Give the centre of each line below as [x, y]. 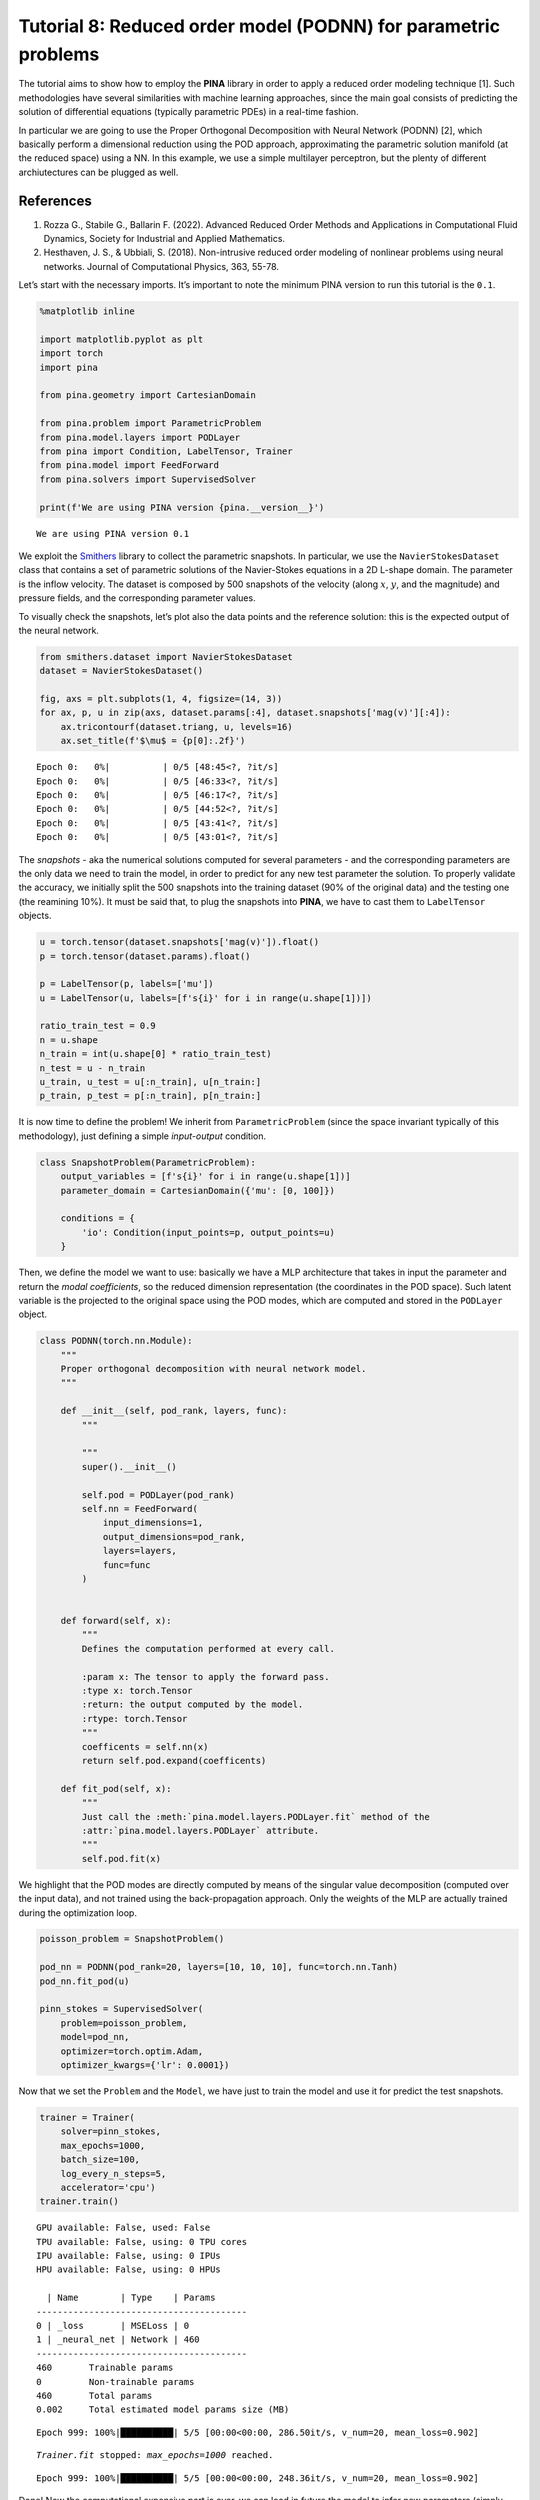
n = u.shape [69, 1039]
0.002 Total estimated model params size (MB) [163, 2409]
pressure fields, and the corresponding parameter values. [137, 598]
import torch [71, 353]
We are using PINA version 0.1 [113, 533]
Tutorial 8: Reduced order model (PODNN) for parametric [259, 26]
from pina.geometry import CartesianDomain [148, 395]
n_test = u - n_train [92, 1068]
